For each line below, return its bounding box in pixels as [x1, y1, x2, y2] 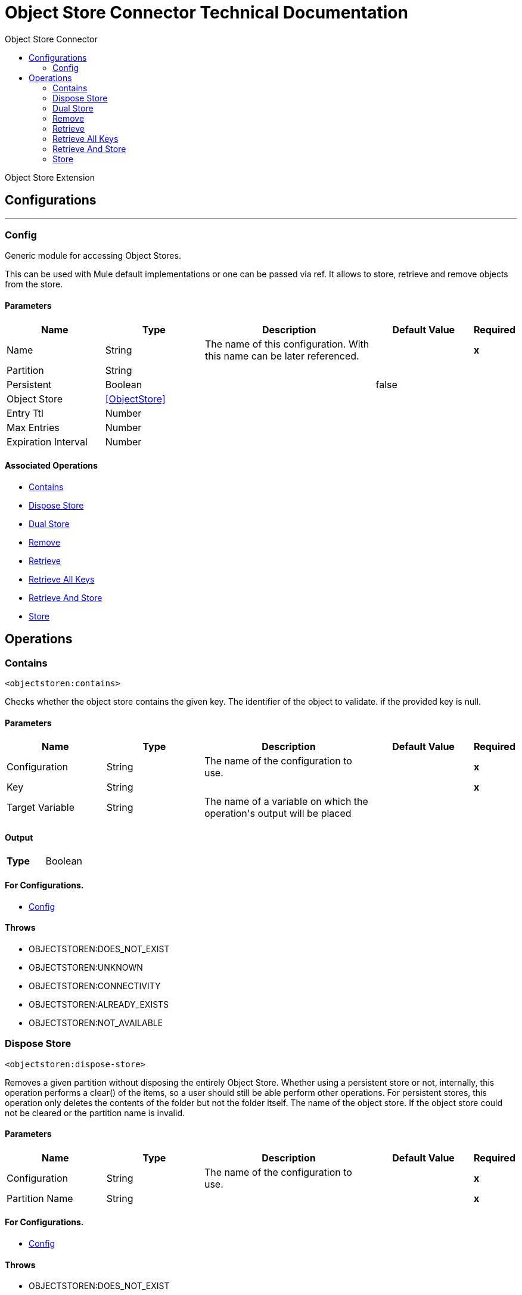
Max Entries [7, 421, 60, 433]
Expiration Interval [7, 435, 88, 448]
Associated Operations [5, 460, 98, 471]
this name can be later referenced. [204, 349, 359, 362]
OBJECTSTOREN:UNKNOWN [29, 962, 143, 972]
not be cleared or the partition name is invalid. [5, 1107, 185, 1118]
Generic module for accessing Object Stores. [5, 250, 181, 261]
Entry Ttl [7, 407, 44, 419]
